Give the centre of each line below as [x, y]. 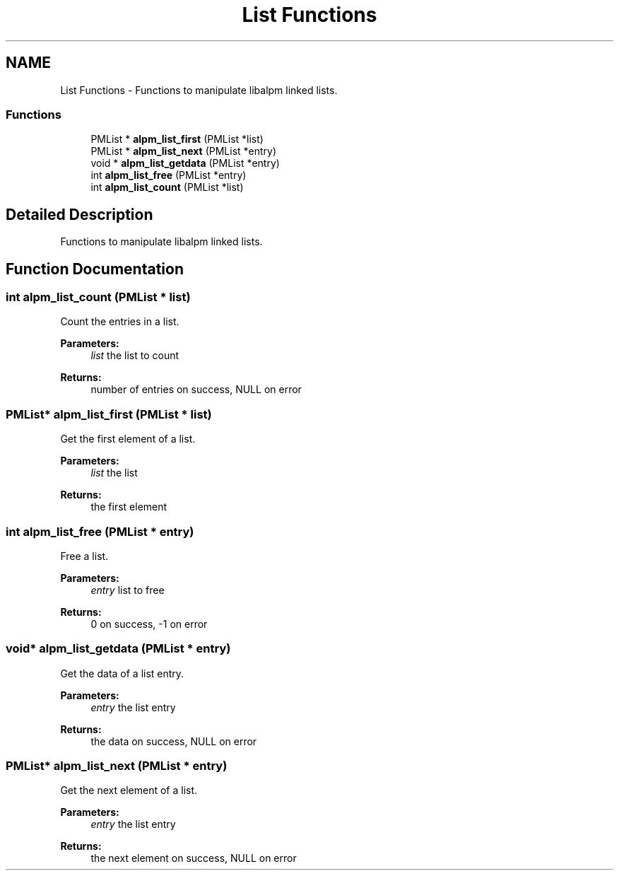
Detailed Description [79, 214]
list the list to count [135, 356]
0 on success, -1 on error [149, 624]
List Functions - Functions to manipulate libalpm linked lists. [199, 90]
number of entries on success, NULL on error [196, 390]
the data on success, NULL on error [174, 741]
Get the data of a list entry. [122, 673]
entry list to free [128, 590]
